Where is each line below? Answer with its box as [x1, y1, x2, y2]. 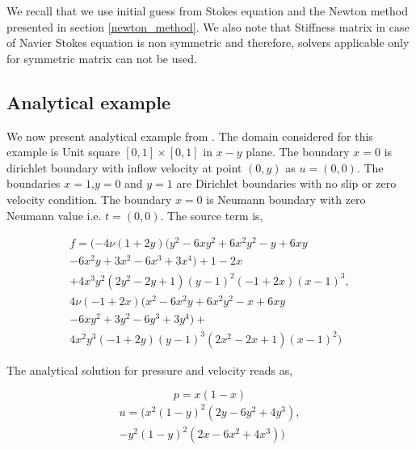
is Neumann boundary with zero [206, 190, 366, 207]
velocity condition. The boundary [6, 190, 172, 207]
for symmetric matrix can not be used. [6, 49, 197, 66]
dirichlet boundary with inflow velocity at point [6, 159, 242, 176]
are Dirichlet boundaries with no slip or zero [176, 175, 397, 192]
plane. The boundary [246, 143, 350, 160]
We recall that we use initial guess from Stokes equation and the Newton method [6, 2, 408, 19]
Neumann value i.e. [6, 206, 102, 223]
